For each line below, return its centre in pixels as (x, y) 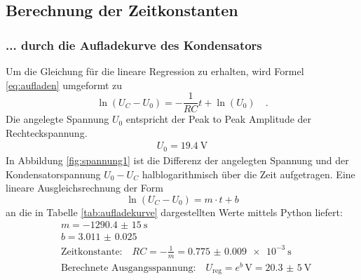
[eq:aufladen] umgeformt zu (64, 85)
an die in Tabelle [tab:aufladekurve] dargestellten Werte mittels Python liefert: (174, 212)
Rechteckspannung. (47, 132)
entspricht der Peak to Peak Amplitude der (219, 119)
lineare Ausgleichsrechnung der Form (84, 188)
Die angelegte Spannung (57, 119)
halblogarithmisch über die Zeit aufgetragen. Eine (248, 174)
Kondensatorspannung (53, 174)
